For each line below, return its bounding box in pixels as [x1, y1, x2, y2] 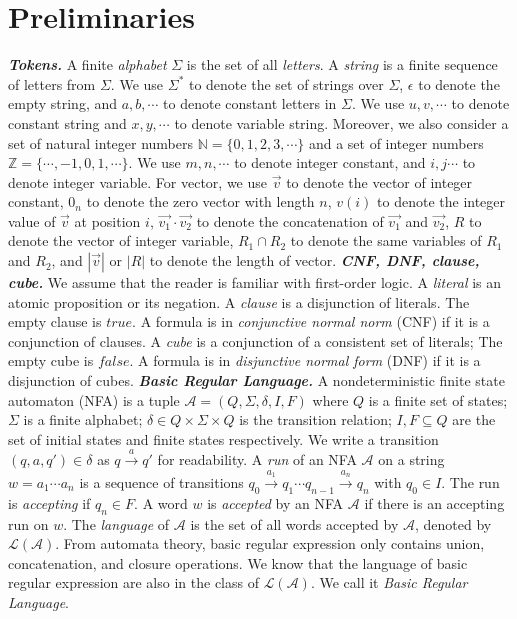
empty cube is [8, 350, 94, 371]
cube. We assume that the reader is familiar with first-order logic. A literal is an [8, 272, 502, 293]
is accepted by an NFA [207, 492, 344, 513]
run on [8, 513, 49, 534]
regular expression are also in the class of [8, 572, 259, 593]
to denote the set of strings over [188, 73, 384, 94]
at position [74, 210, 141, 231]
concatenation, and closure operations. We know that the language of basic [8, 552, 468, 573]
